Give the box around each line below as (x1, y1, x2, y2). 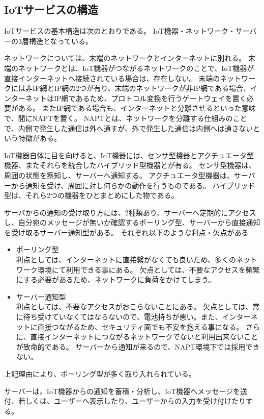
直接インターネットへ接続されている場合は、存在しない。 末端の (4, 72, 220, 83)
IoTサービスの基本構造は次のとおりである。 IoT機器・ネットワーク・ (4, 26, 236, 36)
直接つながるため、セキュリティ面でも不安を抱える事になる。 (37, 321, 244, 332)
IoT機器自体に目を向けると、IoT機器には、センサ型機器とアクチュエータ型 (4, 150, 254, 160)
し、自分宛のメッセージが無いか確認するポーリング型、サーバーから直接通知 (4, 217, 260, 228)
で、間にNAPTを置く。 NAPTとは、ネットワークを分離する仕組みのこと (4, 112, 247, 123)
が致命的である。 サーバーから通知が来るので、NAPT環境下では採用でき (16, 341, 260, 352)
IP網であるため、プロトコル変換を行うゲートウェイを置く (53, 92, 247, 103)
